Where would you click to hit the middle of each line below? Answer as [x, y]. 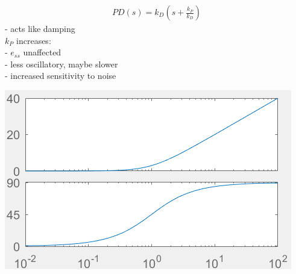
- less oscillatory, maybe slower [61, 64]
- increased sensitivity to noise [61, 76]
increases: [34, 40]
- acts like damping [40, 29]
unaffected [42, 52]
